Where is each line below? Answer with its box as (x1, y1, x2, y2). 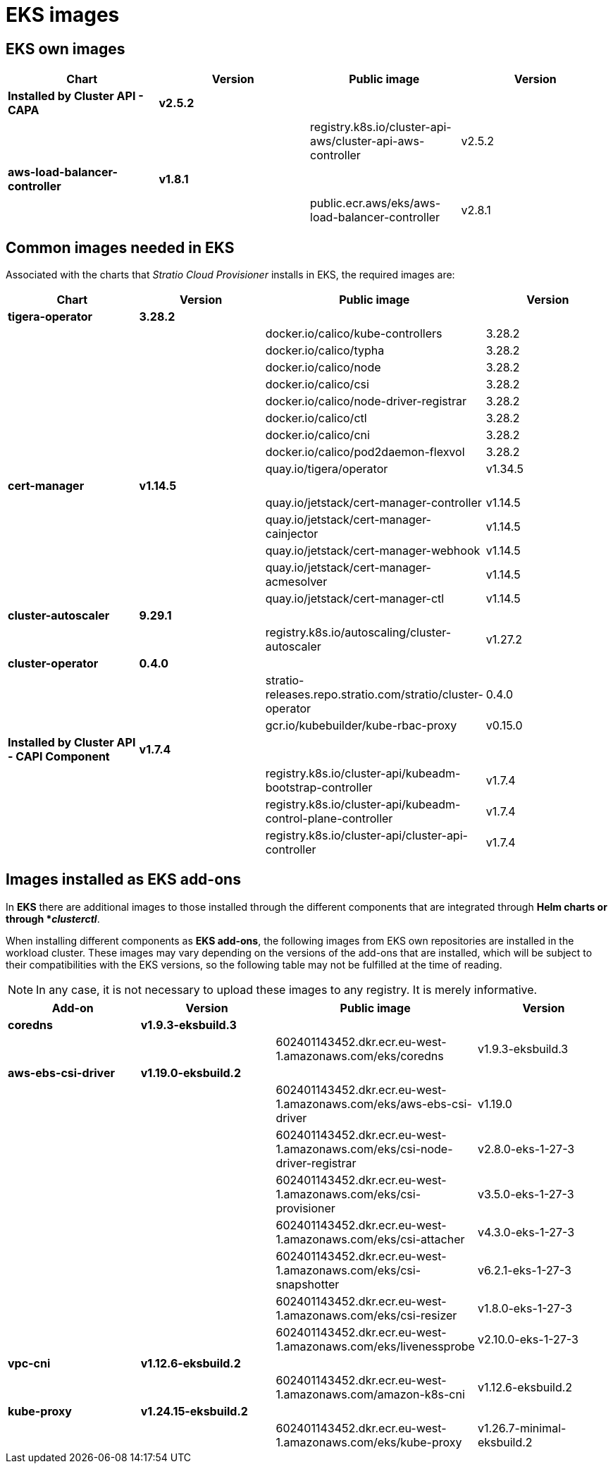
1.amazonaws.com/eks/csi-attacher (275, 1231, 465, 1246)
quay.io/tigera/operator (265, 462, 388, 477)
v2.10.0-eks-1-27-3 (477, 1332, 578, 1346)
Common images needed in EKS (6, 238, 235, 257)
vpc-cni (8, 1356, 51, 1370)
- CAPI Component (8, 749, 110, 764)
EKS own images (6, 39, 125, 58)
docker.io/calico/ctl (265, 411, 367, 426)
